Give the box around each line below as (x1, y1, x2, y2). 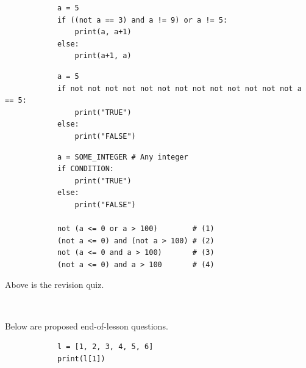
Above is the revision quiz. (5, 278, 104, 291)
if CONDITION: (57, 164, 114, 174)
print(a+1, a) (74, 51, 132, 61)
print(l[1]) (57, 354, 105, 363)
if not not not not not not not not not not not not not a (57, 84, 302, 93)
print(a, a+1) (74, 28, 132, 37)
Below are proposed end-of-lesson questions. (5, 319, 168, 332)
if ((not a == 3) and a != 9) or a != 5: (57, 15, 228, 24)
